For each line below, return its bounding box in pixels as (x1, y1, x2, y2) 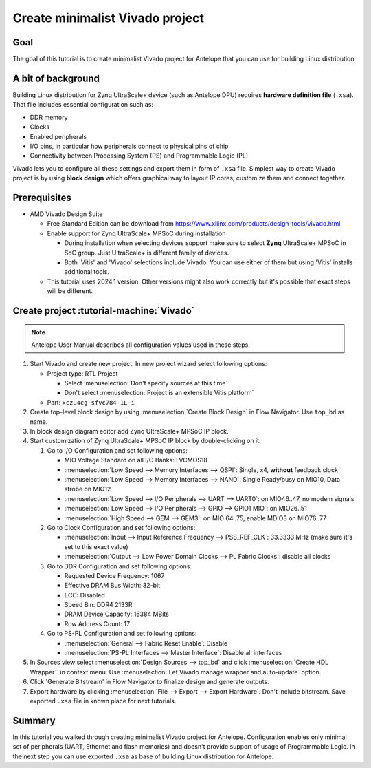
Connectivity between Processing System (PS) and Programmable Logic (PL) (30, 151, 249, 160)
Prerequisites (12, 191, 71, 203)
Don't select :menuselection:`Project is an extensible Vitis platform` (64, 389, 254, 397)
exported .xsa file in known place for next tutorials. (30, 696, 177, 705)
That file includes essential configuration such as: (12, 100, 154, 109)
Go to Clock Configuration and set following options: (47, 523, 196, 531)
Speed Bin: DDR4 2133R (64, 601, 133, 609)
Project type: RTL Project (47, 369, 118, 378)
